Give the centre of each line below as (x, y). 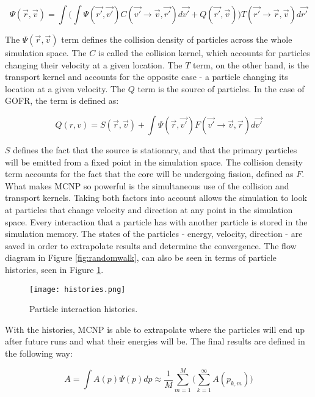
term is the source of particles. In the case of (221, 88)
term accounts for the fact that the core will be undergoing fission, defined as (149, 174)
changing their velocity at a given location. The (94, 64)
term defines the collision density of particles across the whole (177, 39)
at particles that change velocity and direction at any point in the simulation (149, 209)
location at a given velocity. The (65, 88)
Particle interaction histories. (84, 309)
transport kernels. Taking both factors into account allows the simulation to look (156, 198)
